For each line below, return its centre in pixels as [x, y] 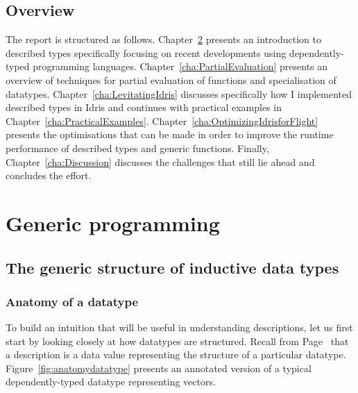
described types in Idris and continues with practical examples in [144, 107]
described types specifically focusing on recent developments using [146, 52]
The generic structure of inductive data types [172, 267]
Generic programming [113, 223]
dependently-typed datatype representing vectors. [111, 382]
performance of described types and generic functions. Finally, [137, 148]
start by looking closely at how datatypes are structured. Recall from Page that [177, 341]
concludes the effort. [49, 175]
